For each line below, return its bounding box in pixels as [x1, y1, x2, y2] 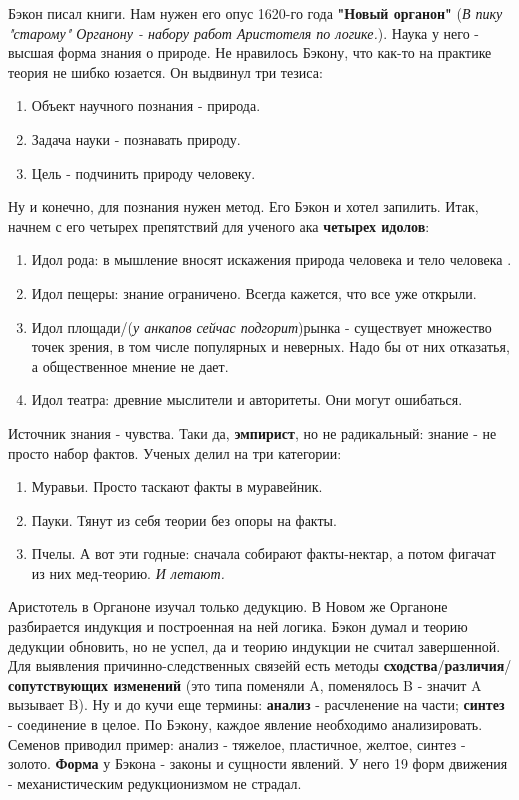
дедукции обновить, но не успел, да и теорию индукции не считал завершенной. [8, 635, 501, 656]
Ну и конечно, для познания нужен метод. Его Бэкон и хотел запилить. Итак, [8, 196, 479, 217]
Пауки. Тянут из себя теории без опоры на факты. [31, 509, 337, 530]
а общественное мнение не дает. [31, 355, 229, 376]
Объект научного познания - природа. [31, 95, 261, 116]
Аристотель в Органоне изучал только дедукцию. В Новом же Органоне [8, 596, 448, 617]
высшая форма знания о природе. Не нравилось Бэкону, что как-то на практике [8, 42, 492, 63]
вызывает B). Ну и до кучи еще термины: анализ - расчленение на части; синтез [8, 694, 505, 715]
